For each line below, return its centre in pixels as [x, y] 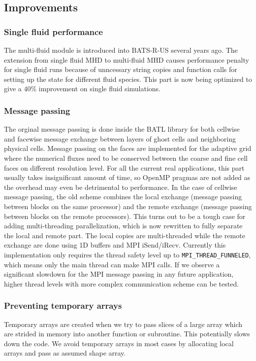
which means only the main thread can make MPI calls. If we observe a [112, 264]
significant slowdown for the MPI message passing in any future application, [119, 274]
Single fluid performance [53, 31]
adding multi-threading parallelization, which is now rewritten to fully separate [123, 226]
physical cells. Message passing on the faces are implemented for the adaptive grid [128, 148]
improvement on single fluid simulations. [99, 89]
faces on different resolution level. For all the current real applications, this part [124, 167]
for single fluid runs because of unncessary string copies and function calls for [121, 69]
